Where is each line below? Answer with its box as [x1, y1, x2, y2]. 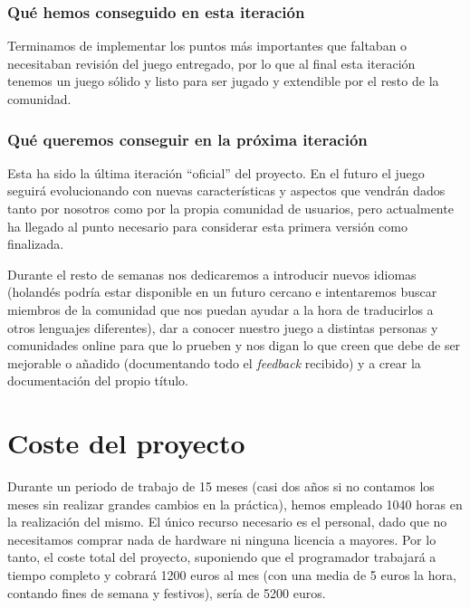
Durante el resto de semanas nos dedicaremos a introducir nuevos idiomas [7, 264, 417, 283]
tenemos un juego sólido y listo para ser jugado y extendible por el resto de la [7, 71, 439, 90]
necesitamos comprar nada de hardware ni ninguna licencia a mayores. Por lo [7, 529, 436, 548]
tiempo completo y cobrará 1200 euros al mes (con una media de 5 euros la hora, [7, 566, 456, 585]
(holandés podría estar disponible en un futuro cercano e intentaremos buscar [7, 282, 437, 301]
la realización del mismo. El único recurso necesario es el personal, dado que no [7, 512, 447, 531]
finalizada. [7, 234, 64, 253]
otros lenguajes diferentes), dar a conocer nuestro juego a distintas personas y [7, 318, 438, 337]
